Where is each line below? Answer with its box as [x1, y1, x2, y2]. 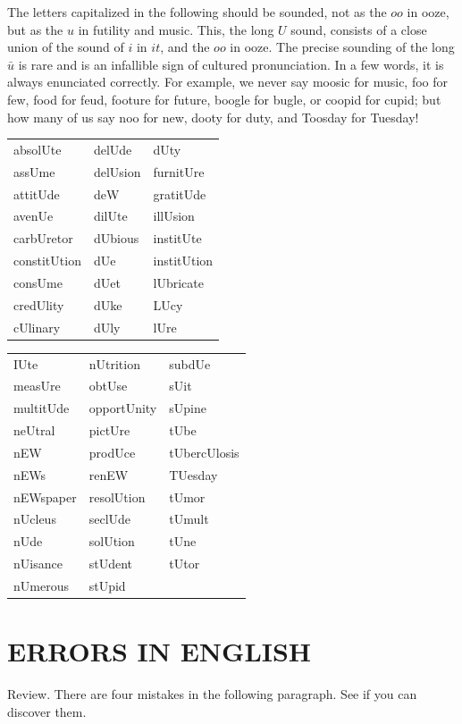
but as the [7, 20, 63, 38]
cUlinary [13, 317, 61, 336]
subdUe [169, 354, 211, 373]
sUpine [169, 399, 206, 417]
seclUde [88, 509, 131, 528]
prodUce [88, 442, 136, 461]
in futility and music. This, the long [78, 20, 274, 38]
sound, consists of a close [290, 20, 427, 38]
